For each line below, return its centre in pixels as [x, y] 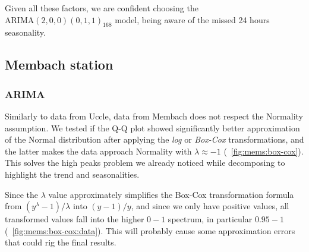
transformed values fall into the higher [75, 219]
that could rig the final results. [61, 242]
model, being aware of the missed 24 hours [192, 19]
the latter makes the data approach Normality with [98, 151]
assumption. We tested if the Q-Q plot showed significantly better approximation [152, 127]
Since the [21, 194]
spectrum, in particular [210, 219]
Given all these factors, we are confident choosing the [102, 8]
